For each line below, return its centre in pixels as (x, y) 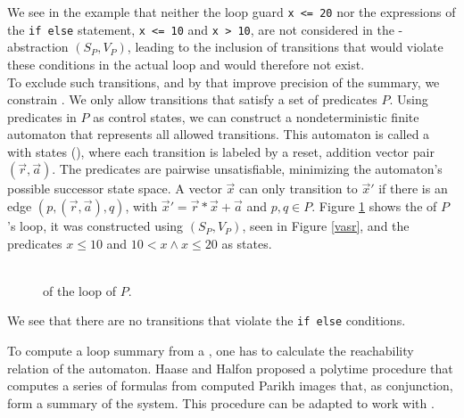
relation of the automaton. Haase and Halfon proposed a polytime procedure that (230, 368)
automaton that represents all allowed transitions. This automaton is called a (219, 134)
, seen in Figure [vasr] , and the (326, 226)
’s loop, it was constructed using (95, 226)
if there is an (413, 189)
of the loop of (80, 290)
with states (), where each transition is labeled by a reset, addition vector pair (221, 151)
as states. (247, 243)
